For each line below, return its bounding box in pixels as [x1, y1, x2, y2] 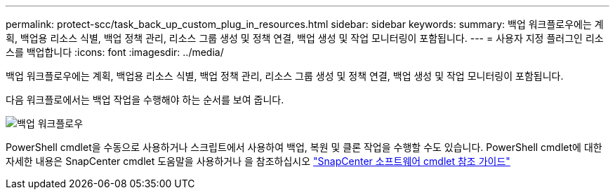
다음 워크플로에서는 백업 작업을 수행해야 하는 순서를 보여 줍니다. [6, 94, 284, 106]
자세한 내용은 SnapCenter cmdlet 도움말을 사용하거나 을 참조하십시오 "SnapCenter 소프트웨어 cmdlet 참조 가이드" [6, 155, 510, 167]
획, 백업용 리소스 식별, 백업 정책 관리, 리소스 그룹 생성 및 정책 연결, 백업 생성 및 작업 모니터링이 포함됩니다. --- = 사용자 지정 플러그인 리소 [6, 32, 604, 44]
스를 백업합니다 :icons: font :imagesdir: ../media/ [6, 46, 224, 58]
